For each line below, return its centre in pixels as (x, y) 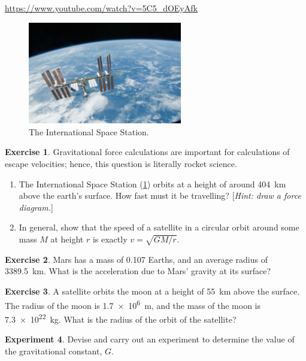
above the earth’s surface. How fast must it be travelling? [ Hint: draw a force (160, 195)
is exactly (110, 239)
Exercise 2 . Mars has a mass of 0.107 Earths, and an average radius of (137, 259)
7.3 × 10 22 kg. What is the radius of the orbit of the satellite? (121, 318)
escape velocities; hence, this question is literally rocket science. (121, 164)
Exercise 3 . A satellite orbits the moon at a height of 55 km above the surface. (152, 291)
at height (67, 239)
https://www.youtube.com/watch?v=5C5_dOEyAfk (101, 8)
